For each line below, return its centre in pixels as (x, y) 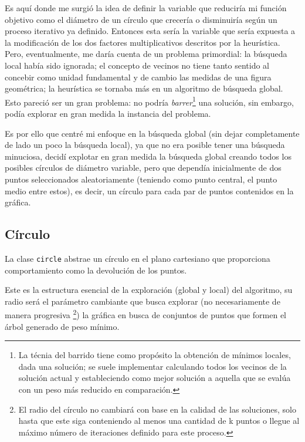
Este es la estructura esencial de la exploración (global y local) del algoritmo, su (149, 290)
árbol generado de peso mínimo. (62, 326)
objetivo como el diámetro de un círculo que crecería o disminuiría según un (141, 19)
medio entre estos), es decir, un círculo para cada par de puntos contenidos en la (149, 190)
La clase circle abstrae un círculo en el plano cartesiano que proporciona (138, 258)
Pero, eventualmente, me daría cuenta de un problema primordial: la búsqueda (146, 54)
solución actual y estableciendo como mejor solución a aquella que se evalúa (155, 378)
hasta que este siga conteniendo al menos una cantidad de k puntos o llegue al (159, 421)
